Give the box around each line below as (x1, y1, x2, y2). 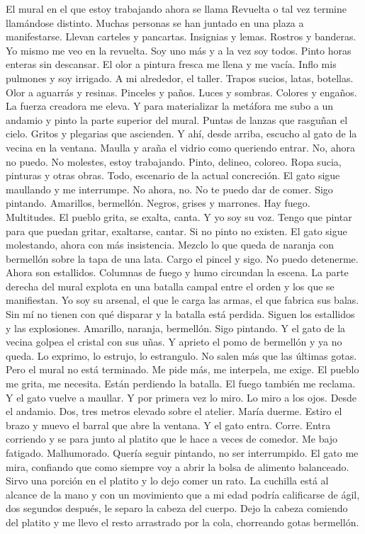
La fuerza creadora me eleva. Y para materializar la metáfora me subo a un (6, 98, 334, 113)
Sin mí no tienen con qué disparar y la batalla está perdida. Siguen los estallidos (6, 307, 355, 322)
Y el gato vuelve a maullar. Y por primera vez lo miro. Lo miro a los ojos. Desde (6, 390, 357, 404)
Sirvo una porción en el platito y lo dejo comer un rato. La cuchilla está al (6, 473, 329, 488)
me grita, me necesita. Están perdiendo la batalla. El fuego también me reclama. (6, 376, 356, 391)
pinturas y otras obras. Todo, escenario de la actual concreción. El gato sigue (6, 168, 340, 183)
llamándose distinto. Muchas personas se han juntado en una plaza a (6, 15, 304, 30)
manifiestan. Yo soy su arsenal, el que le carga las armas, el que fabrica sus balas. (6, 292, 359, 307)
